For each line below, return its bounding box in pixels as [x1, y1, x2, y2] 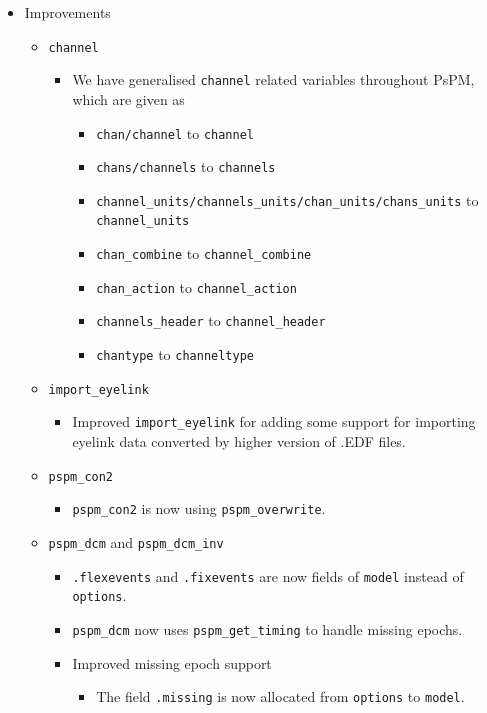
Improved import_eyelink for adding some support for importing [72, 411, 476, 432]
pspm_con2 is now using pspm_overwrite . [72, 498, 326, 519]
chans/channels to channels [96, 156, 276, 177]
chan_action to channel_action [96, 276, 297, 297]
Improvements [24, 2, 111, 22]
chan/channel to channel [96, 122, 254, 143]
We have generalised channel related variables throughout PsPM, [72, 69, 475, 90]
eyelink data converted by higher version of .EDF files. [72, 431, 406, 452]
